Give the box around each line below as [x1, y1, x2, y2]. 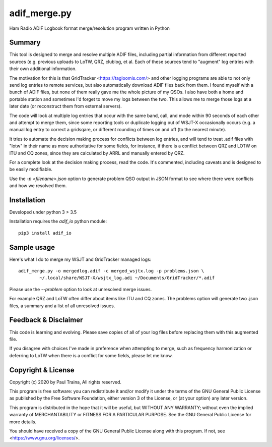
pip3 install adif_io [18, 230, 72, 236]
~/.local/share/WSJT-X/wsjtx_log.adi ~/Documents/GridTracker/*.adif [39, 275, 215, 281]
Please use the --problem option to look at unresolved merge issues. [9, 286, 152, 292]
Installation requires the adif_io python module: [9, 218, 107, 225]
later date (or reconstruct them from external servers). [9, 103, 122, 109]
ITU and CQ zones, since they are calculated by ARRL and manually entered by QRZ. [9, 150, 185, 156]
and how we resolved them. [9, 183, 67, 189]
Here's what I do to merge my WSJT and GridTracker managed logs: [9, 256, 152, 262]
